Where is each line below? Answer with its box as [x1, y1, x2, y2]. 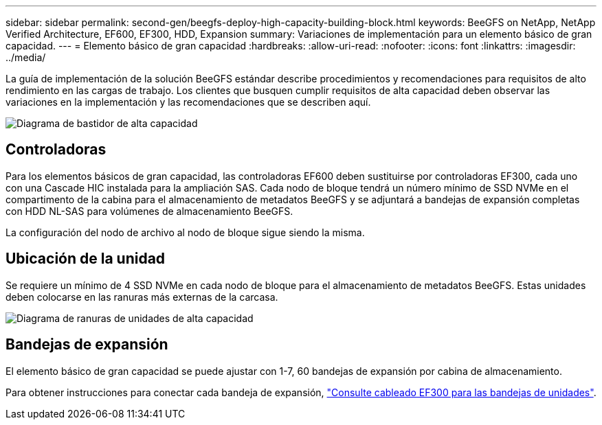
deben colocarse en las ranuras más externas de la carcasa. [5, 290, 278, 303]
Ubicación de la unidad [5, 250, 166, 268]
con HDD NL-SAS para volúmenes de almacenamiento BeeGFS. [5, 205, 293, 217]
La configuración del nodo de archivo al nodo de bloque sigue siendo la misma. [5, 226, 365, 238]
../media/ [5, 51, 46, 63]
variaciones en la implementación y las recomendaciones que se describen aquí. [5, 96, 371, 108]
